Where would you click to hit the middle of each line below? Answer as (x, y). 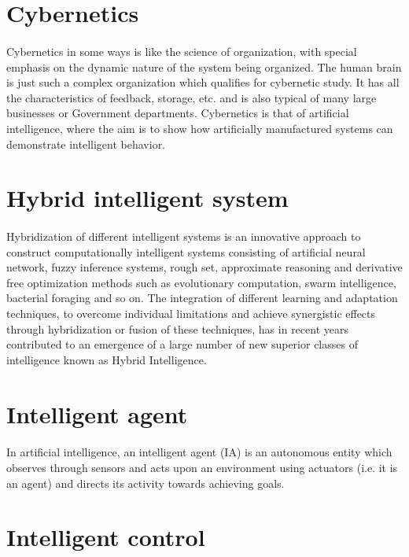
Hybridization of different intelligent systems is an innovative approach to (184, 236)
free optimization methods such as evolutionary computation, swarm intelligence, (201, 282)
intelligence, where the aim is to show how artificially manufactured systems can (200, 128)
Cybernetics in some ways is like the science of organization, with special (182, 51)
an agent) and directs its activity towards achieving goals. (146, 483)
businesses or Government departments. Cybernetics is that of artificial (178, 113)
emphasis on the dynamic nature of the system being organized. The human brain (204, 66)
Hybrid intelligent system (147, 198)
